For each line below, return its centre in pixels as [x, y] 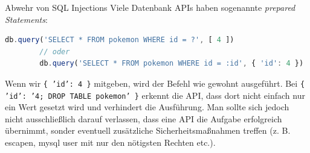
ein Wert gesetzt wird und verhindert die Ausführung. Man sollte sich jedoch [147, 107]
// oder [55, 52]
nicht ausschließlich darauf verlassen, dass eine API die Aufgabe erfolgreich [144, 118]
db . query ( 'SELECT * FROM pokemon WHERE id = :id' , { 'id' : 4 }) [172, 64]
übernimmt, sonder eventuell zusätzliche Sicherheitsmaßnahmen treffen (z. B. [148, 130]
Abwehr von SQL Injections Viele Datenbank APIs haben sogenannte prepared [150, 7]
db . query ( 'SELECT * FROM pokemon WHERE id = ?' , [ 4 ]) [120, 40]
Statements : [26, 19]
